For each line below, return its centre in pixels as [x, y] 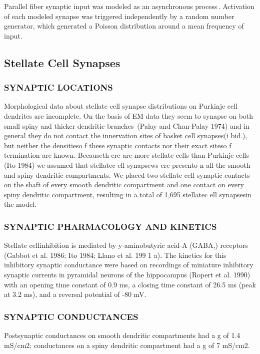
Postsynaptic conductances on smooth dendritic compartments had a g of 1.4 [122, 335]
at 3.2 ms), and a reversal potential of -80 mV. [75, 294]
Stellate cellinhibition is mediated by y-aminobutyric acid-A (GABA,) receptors [126, 245]
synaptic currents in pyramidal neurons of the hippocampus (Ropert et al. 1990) [127, 274]
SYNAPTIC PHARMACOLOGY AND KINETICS [110, 226]
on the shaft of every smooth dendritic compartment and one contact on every [124, 185]
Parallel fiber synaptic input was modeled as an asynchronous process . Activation [129, 6]
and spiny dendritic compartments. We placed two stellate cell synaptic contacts [127, 174]
